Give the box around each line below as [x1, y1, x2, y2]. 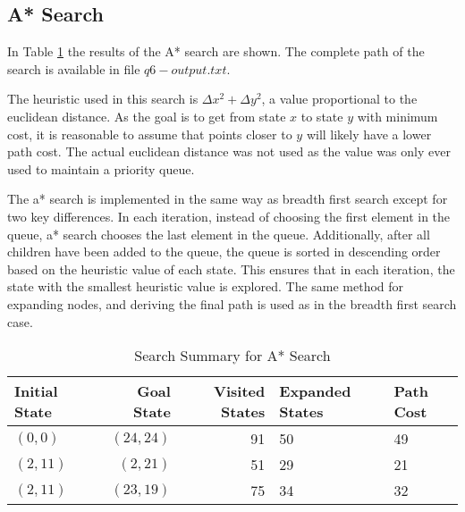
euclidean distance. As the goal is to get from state [7, 106, 286, 125]
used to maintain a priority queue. [7, 159, 195, 178]
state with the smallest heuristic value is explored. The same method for [7, 277, 404, 296]
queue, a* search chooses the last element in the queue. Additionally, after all [7, 224, 430, 243]
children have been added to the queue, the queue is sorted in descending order [7, 242, 441, 261]
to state [300, 106, 343, 125]
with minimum [357, 106, 438, 125]
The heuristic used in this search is [7, 89, 199, 108]
